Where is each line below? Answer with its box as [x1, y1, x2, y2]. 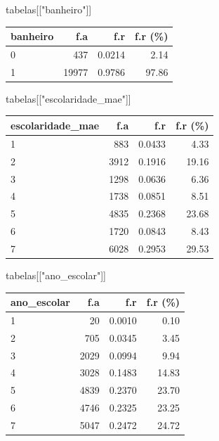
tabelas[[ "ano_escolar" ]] [6, 267, 106, 282]
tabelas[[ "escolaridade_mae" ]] [6, 91, 131, 106]
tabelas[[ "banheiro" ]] [6, 2, 92, 16]
